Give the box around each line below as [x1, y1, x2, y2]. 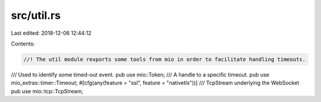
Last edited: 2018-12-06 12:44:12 [11, 29, 92, 37]
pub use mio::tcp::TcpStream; [11, 87, 83, 94]
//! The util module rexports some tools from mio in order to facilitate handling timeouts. [23, 56, 306, 62]
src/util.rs [11, 9, 61, 22]
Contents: [11, 40, 35, 47]
